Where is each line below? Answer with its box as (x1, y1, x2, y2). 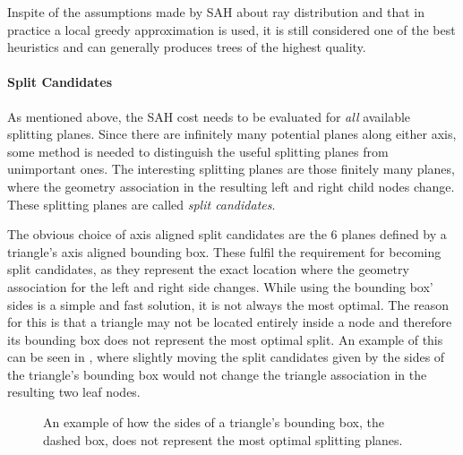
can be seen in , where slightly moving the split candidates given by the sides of (7, 348, 445, 366)
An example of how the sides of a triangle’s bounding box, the (43, 413, 385, 432)
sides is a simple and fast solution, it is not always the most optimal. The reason (7, 295, 450, 313)
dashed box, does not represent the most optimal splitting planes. (43, 430, 403, 449)
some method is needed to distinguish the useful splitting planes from (7, 142, 389, 160)
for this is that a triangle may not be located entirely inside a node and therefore (7, 313, 452, 331)
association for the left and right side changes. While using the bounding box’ (7, 277, 433, 296)
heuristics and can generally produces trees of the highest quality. (7, 38, 366, 56)
